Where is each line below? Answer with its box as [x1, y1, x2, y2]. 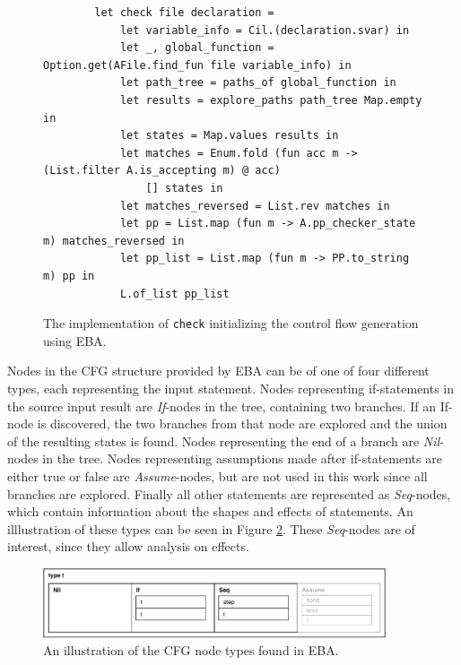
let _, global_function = [119, 41, 274, 55]
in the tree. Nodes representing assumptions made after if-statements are [42, 449, 442, 468]
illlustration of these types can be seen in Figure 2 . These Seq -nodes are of [7, 519, 415, 538]
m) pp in [43, 269, 95, 282]
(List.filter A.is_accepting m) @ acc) [43, 164, 281, 177]
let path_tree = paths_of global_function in [119, 76, 396, 90]
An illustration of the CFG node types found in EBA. [43, 641, 339, 660]
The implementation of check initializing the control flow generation [43, 314, 419, 332]
